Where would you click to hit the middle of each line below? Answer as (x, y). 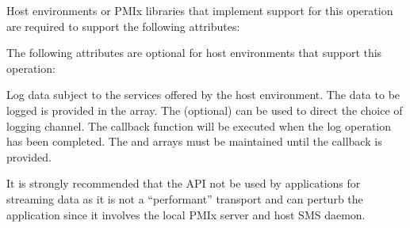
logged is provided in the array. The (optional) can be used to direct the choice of (205, 110)
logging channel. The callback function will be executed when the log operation (199, 125)
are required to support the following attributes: (123, 26)
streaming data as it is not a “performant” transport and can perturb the (185, 198)
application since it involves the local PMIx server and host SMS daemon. (186, 214)
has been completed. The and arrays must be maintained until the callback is (194, 141)
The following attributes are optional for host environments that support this (194, 53)
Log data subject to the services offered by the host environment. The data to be (203, 95)
